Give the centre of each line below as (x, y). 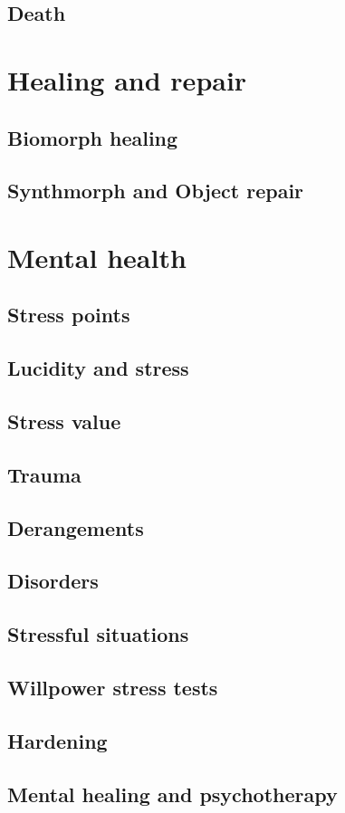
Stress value (64, 421)
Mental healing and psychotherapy (172, 794)
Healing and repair (127, 79)
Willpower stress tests (113, 687)
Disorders (53, 581)
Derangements (76, 527)
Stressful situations (98, 634)
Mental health (97, 257)
